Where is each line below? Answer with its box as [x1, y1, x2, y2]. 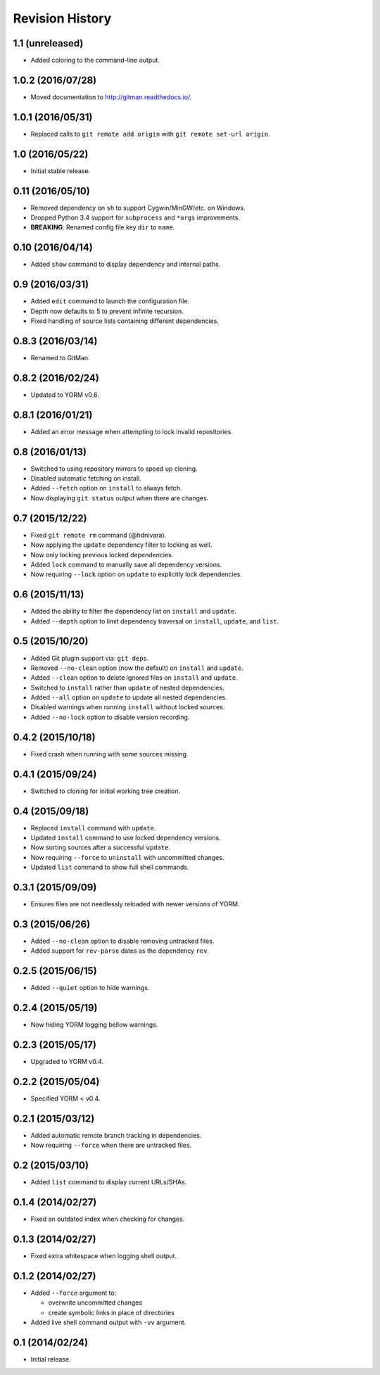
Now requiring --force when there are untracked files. [30, 1141, 192, 1150]
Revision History [13, 11, 112, 26]
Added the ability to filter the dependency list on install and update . [30, 607, 237, 616]
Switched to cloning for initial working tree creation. [30, 787, 181, 795]
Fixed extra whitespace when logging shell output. [30, 1252, 177, 1260]
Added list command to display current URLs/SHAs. [30, 1178, 187, 1186]
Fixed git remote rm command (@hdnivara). [30, 531, 167, 539]
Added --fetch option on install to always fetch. [30, 484, 182, 493]
